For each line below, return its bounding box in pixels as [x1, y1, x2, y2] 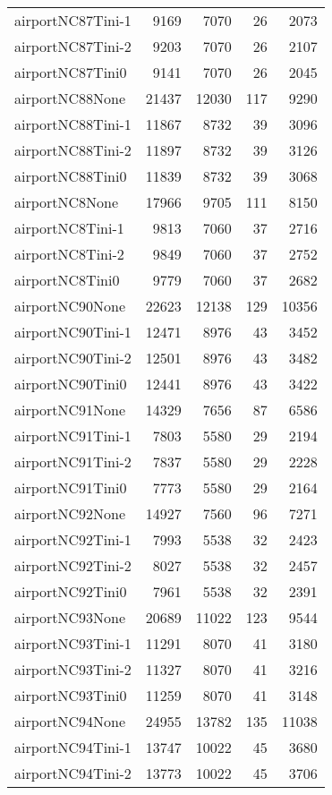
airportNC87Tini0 [14, 62, 127, 82]
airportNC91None [14, 399, 126, 420]
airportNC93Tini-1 [14, 633, 132, 654]
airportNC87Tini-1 [14, 10, 132, 30]
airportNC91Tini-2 [14, 451, 132, 472]
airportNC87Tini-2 [14, 36, 132, 56]
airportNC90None [14, 295, 126, 316]
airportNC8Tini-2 [14, 244, 124, 264]
